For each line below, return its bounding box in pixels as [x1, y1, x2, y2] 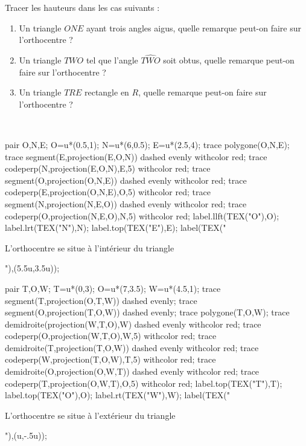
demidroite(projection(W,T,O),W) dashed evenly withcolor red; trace [5, 317, 261, 330]
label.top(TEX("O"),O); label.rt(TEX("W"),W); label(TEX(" [5, 389, 231, 401]
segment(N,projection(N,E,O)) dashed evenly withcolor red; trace [5, 197, 247, 210]
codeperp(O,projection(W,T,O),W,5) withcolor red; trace [5, 329, 217, 342]
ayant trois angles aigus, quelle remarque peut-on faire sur [86, 21, 302, 34]
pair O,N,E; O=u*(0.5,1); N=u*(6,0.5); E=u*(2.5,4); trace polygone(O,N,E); [5, 138, 290, 150]
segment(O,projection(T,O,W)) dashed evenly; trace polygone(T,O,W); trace [5, 306, 290, 318]
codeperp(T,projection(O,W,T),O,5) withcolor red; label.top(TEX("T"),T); [5, 377, 282, 389]
